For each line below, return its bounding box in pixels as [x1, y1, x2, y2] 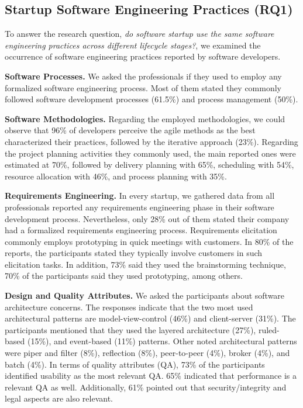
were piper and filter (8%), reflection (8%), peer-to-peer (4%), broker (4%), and [5, 347, 290, 359]
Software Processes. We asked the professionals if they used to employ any [5, 70, 282, 82]
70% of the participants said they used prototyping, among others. [5, 269, 243, 282]
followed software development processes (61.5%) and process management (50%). [5, 93, 298, 105]
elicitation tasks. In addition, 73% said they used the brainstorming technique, [5, 258, 286, 270]
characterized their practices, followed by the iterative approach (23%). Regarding [5, 135, 298, 147]
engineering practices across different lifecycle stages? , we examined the [5, 39, 261, 51]
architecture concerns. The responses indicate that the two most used [5, 300, 253, 313]
